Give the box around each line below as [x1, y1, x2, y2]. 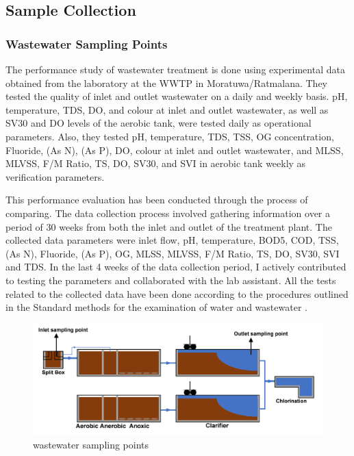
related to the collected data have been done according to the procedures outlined [5, 286, 349, 301]
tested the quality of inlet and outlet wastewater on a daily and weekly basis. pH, [5, 89, 348, 103]
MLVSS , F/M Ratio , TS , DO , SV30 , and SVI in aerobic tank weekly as [5, 156, 306, 170]
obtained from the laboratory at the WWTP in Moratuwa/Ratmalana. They [5, 75, 327, 90]
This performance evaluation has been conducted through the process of [5, 192, 308, 207]
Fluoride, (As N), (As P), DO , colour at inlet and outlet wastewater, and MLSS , [5, 142, 344, 157]
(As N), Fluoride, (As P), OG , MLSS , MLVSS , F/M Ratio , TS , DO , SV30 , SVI [5, 246, 340, 260]
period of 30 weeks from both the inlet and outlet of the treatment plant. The [5, 219, 332, 233]
